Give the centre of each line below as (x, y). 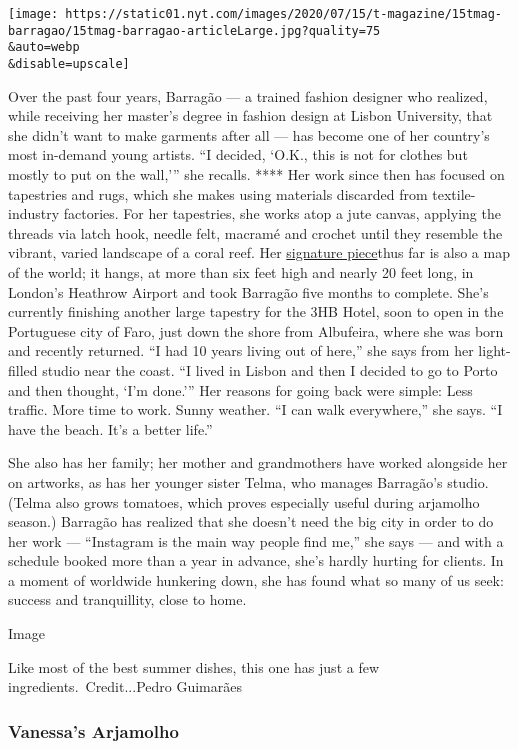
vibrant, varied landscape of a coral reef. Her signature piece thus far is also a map (259, 252)
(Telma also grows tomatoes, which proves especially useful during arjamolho (244, 501)
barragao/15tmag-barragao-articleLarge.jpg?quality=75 (194, 30)
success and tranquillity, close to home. (127, 599)
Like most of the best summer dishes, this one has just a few (194, 666)
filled (23, 369)
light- (494, 350)
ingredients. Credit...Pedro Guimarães (125, 686)
